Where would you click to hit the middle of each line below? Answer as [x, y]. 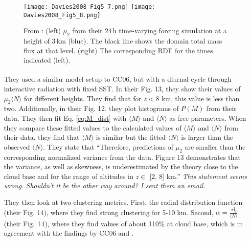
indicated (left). [47, 60]
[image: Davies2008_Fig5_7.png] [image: [90, 7]
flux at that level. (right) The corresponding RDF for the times [118, 50]
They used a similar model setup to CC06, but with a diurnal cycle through [118, 79]
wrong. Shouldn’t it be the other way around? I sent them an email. [105, 186]
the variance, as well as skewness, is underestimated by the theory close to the [121, 166]
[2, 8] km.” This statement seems [198, 176]
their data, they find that [42, 137]
